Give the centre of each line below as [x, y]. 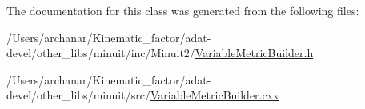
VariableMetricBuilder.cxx [215, 95]
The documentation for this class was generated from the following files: [183, 10]
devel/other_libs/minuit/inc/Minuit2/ [101, 53]
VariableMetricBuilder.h [254, 53]
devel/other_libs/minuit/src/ [78, 95]
